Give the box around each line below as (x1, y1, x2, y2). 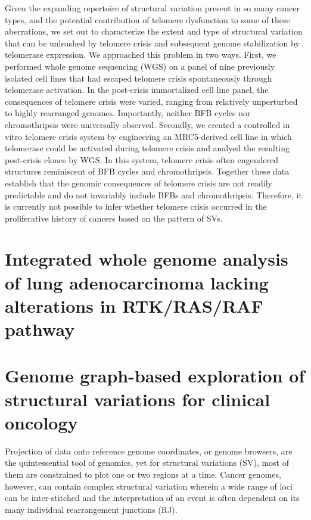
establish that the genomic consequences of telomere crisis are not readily (5, 176, 272, 189)
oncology (5, 410, 78, 434)
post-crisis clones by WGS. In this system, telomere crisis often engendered (5, 153, 279, 166)
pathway (5, 317, 75, 341)
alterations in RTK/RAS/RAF (5, 293, 263, 317)
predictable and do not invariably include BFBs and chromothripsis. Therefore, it (5, 188, 302, 201)
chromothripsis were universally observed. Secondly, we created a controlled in (5, 118, 290, 130)
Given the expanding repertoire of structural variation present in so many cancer (5, 2, 300, 14)
